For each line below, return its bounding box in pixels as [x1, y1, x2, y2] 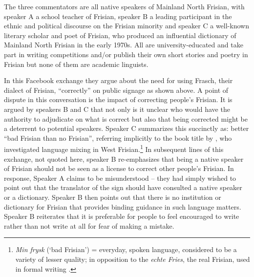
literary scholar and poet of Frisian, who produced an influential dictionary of [4, 30, 236, 40]
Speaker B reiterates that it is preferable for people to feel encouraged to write [4, 211, 239, 221]
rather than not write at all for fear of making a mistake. [4, 220, 174, 231]
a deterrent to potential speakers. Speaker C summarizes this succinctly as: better [4, 123, 249, 133]
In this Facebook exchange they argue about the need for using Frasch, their [4, 75, 233, 85]
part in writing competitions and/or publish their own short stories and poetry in [4, 49, 248, 59]
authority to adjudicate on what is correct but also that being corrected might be [4, 113, 248, 124]
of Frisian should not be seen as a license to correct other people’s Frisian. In [4, 163, 234, 173]
